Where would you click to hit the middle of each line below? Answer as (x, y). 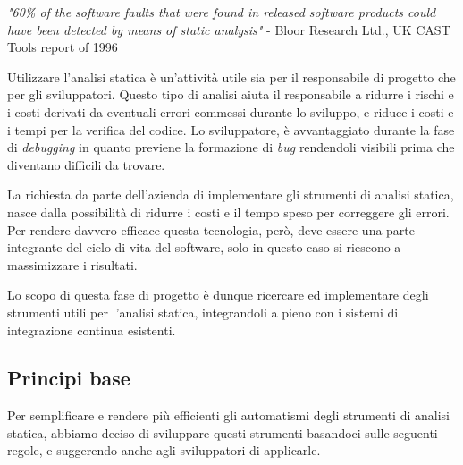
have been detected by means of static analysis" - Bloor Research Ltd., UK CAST (229, 29)
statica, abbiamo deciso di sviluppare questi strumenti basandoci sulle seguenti (223, 432)
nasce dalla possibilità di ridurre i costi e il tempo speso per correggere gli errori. (228, 211)
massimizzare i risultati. (72, 264)
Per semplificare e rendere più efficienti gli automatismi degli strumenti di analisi (228, 415)
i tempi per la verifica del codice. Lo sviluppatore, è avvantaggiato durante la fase (231, 129)
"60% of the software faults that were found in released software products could (222, 12)
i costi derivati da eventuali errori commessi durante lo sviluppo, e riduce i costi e (231, 111)
